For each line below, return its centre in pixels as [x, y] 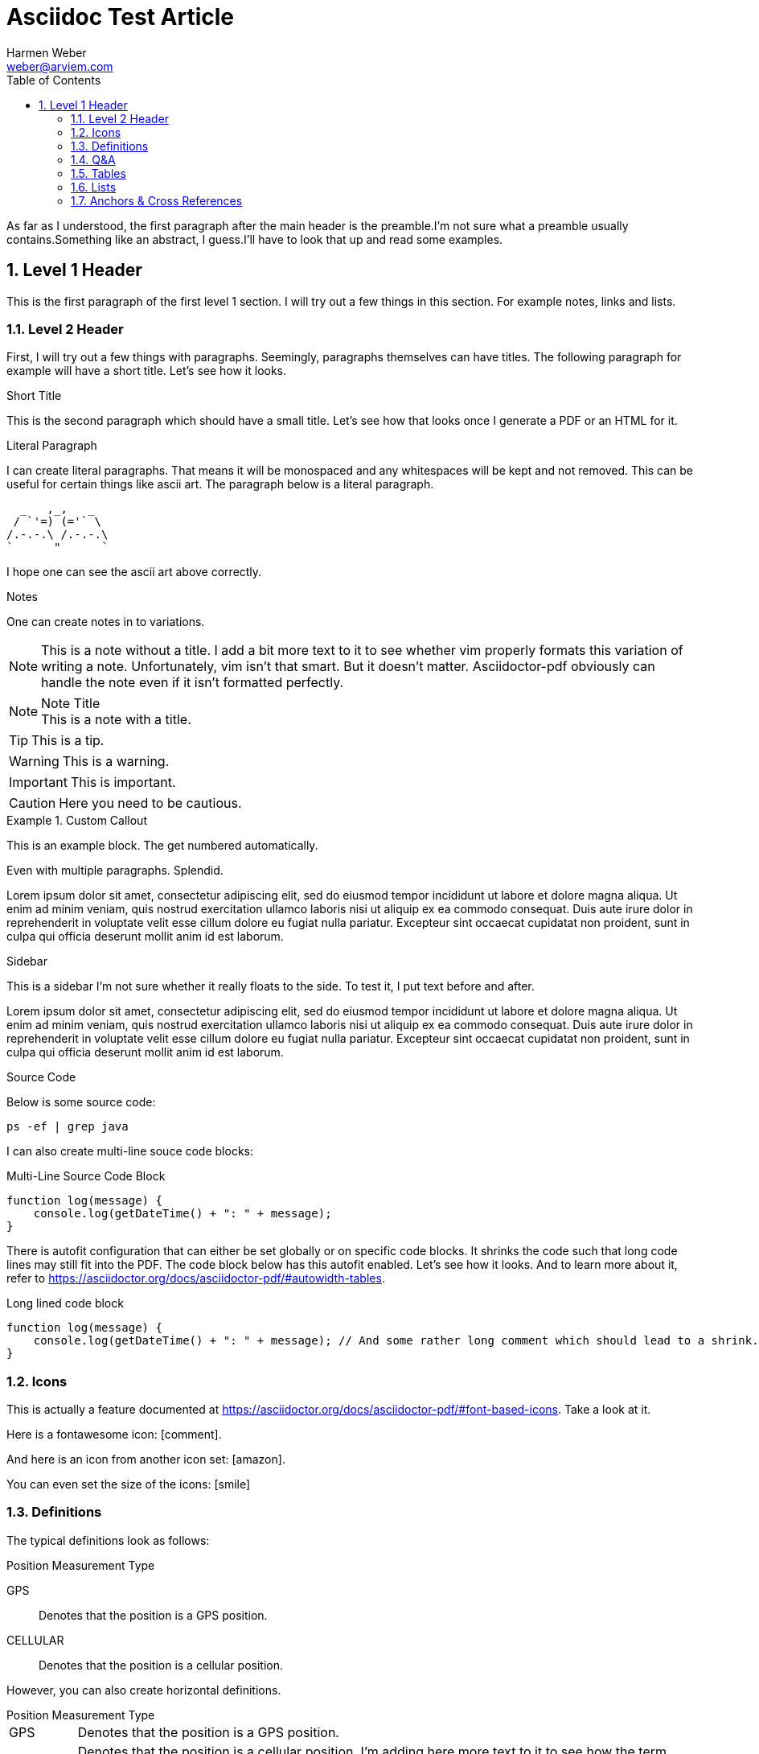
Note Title [71, 704]
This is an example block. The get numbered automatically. [162, 846]
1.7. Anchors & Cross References [157, 200]
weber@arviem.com [60, 66]
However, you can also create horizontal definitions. [144, 1690]
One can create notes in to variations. [106, 622]
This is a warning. [116, 762]
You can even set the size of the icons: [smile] [129, 1484]
